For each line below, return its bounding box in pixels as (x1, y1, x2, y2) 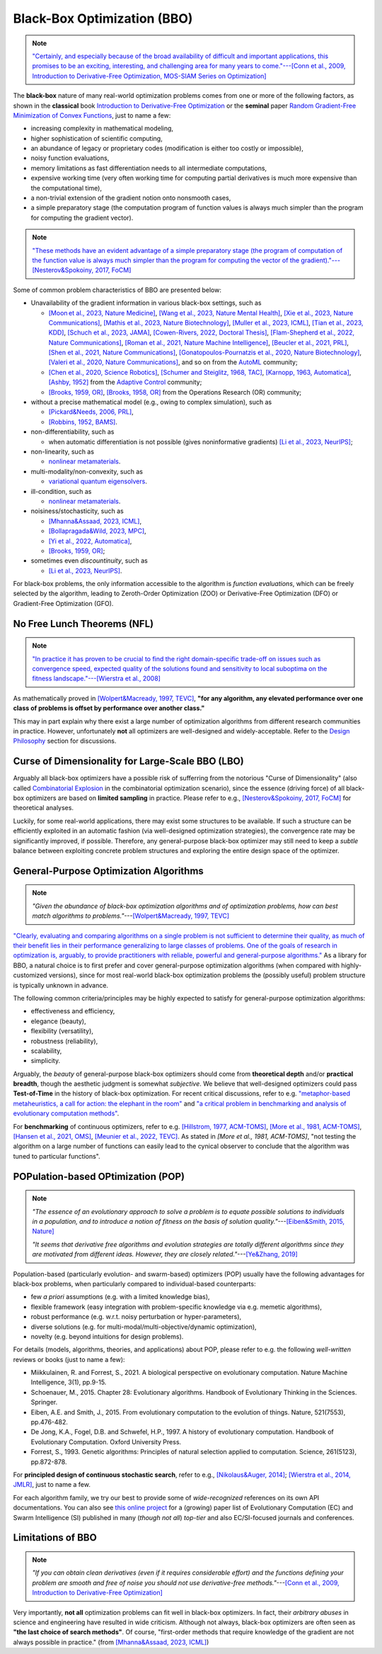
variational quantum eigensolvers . (48, 477, 148, 485)
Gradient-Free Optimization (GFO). (13, 599, 114, 607)
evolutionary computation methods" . (13, 1109, 120, 1118)
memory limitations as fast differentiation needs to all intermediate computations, (30, 164, 267, 172)
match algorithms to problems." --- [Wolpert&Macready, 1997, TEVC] (32, 911, 230, 921)
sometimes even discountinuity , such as (30, 556, 148, 565)
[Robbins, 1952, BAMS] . (48, 417, 118, 426)
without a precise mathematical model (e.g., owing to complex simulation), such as (30, 398, 272, 407)
